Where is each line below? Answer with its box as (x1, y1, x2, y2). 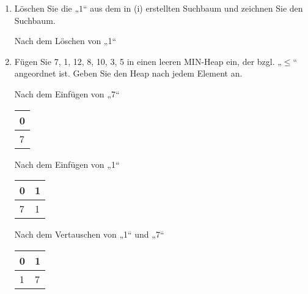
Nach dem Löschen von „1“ (14, 34, 117, 47)
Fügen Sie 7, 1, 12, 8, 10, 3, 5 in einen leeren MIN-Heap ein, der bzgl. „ (14, 55, 282, 67)
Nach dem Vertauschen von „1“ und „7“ (14, 228, 164, 241)
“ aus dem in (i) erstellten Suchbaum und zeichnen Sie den (83, 2, 303, 14)
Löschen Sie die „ (14, 2, 79, 14)
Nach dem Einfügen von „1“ (14, 157, 120, 170)
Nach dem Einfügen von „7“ (14, 87, 120, 100)
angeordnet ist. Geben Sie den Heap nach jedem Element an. (14, 67, 243, 80)
